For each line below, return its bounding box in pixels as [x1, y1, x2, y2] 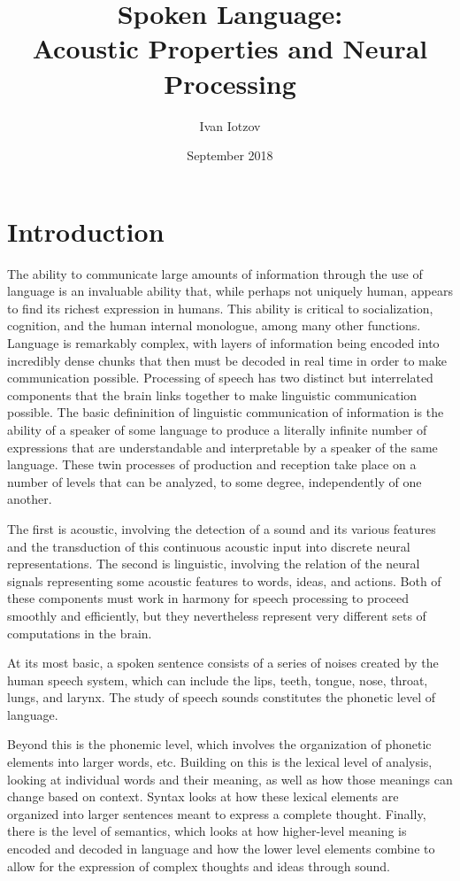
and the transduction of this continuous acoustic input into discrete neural [7, 537, 410, 555]
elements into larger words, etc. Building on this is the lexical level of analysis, [7, 753, 433, 771]
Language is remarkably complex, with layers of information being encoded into [7, 334, 440, 352]
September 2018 [187, 146, 273, 165]
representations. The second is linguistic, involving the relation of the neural [7, 554, 420, 573]
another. [7, 490, 52, 508]
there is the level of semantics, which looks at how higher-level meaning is [7, 822, 407, 840]
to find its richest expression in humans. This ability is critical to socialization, [7, 298, 433, 317]
